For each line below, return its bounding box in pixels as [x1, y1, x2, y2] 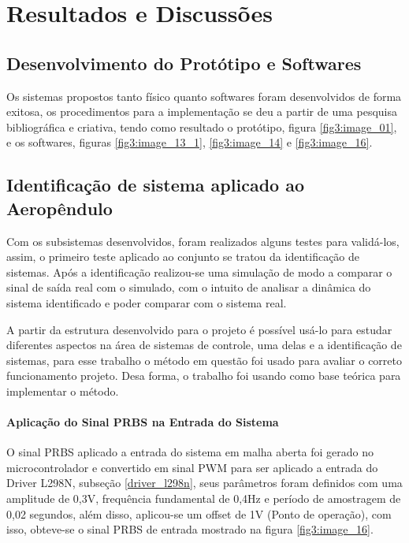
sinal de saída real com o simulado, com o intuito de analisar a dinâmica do [6, 279, 371, 296]
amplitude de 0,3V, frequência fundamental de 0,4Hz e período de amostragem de [6, 490, 401, 507]
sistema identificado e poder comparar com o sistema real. [6, 294, 287, 311]
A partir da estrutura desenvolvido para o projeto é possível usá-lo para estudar [6, 321, 392, 337]
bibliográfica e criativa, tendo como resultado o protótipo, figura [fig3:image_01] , [6, 118, 397, 135]
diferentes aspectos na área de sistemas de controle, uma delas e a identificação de [6, 337, 402, 353]
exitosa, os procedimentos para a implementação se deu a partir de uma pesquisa [6, 103, 398, 120]
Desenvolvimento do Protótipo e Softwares [6, 50, 362, 75]
